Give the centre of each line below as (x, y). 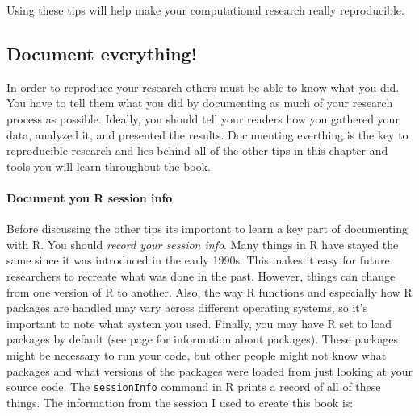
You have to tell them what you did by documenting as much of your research (200, 103)
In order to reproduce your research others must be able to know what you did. (203, 87)
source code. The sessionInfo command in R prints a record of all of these (194, 387)
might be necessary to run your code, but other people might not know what (197, 354)
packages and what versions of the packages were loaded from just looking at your (209, 370)
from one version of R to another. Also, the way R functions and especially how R (209, 291)
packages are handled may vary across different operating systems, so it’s (187, 308)
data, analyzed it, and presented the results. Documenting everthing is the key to (207, 134)
